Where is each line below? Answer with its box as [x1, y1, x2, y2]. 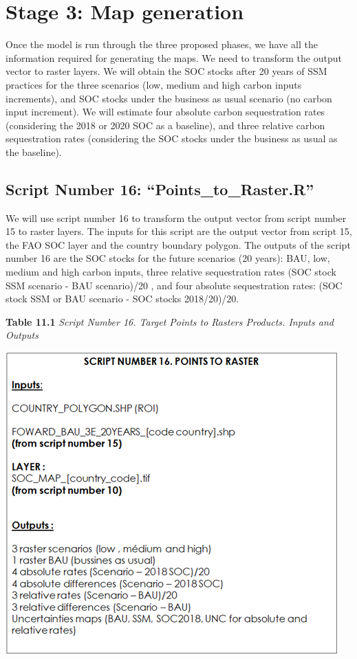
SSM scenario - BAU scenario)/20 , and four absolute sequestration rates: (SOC [6, 278, 343, 292]
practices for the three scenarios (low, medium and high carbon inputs [6, 77, 302, 91]
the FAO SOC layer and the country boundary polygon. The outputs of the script [6, 237, 351, 252]
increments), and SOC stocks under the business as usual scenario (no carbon [6, 91, 332, 105]
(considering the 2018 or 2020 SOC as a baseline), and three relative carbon [6, 118, 325, 132]
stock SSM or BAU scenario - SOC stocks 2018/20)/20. [6, 291, 239, 306]
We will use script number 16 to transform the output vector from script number [6, 210, 347, 225]
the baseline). [6, 144, 62, 159]
